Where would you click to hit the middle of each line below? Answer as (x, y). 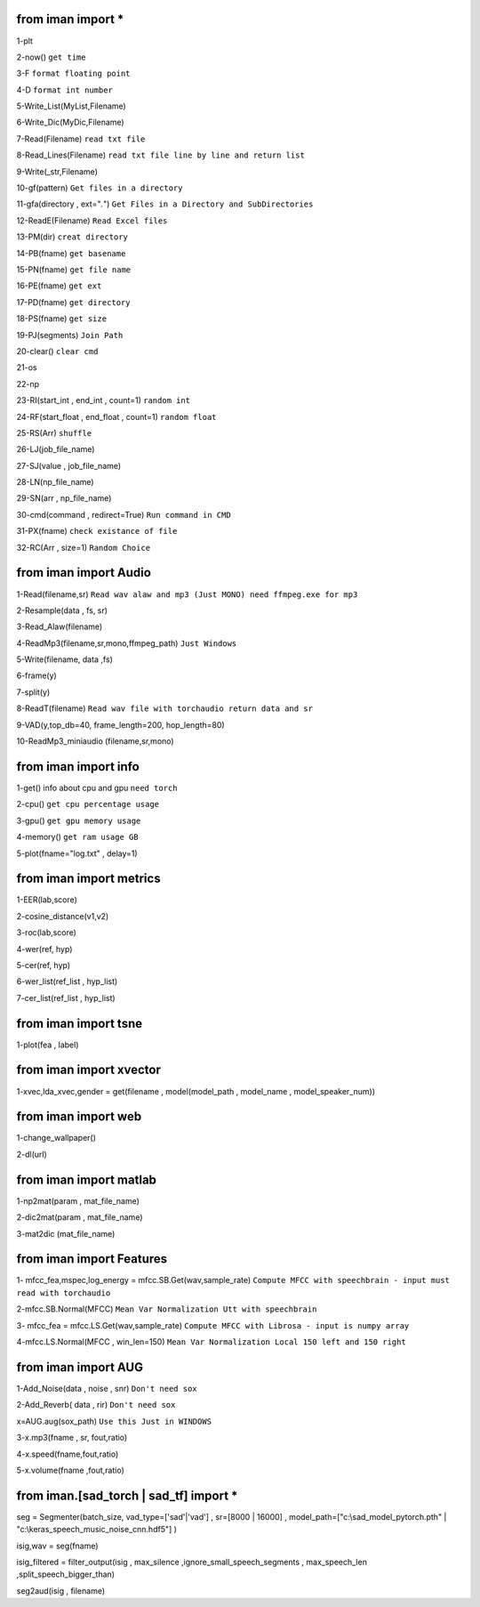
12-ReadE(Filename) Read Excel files (92, 220)
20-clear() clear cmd (57, 351)
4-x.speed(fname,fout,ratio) (68, 1454)
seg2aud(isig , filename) (61, 1591)
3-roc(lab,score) (47, 933)
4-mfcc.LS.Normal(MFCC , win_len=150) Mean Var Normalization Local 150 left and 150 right (211, 1342)
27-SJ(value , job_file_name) (69, 465)
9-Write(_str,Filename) (57, 171)
